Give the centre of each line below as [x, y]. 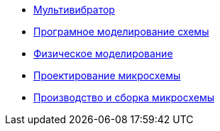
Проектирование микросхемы [107, 75]
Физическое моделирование [103, 53]
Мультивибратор [74, 10]
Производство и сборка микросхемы [124, 97]
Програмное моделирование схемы [121, 32]
